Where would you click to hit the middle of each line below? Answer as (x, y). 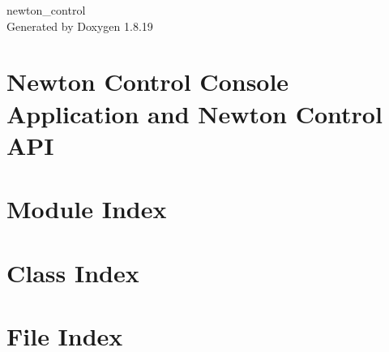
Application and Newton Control (194, 113)
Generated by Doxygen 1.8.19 (80, 26)
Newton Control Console (148, 82)
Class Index (73, 272)
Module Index (87, 209)
